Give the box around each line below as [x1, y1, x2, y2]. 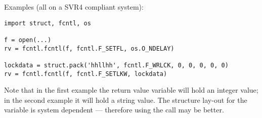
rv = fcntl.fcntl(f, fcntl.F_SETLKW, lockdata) [4, 70, 167, 77]
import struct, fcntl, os [4, 19, 91, 27]
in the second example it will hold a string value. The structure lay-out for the [4, 94, 247, 105]
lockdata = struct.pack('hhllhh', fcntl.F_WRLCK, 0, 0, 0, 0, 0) [4, 61, 229, 69]
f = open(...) [4, 36, 52, 44]
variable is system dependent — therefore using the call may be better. [4, 104, 224, 115]
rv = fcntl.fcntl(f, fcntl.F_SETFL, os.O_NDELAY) [4, 45, 174, 52]
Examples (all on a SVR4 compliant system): [4, 2, 144, 12]
